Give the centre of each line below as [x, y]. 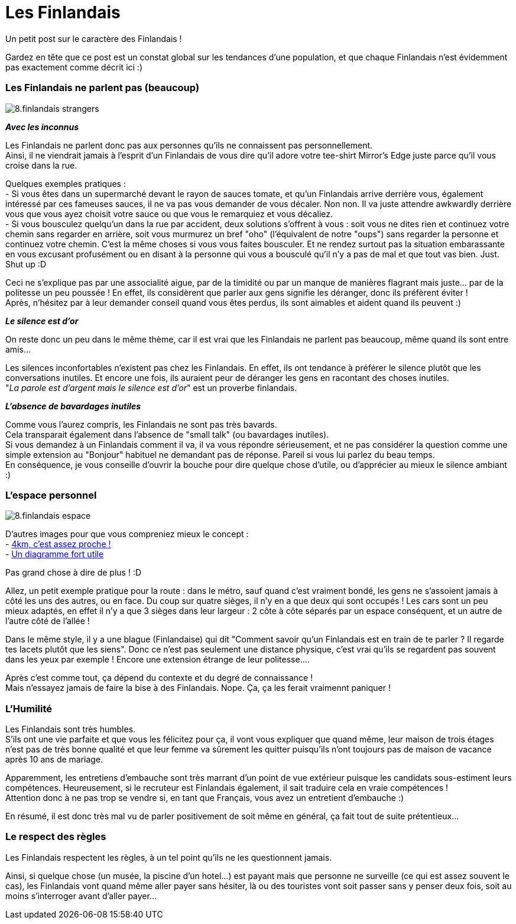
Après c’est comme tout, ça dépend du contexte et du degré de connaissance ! [159, 678]
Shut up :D [26, 264]
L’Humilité [29, 708]
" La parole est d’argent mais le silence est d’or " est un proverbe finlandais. [151, 387]
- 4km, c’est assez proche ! [58, 544]
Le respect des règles [56, 837]
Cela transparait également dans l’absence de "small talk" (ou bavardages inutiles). [167, 434]
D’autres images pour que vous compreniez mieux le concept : [127, 534]
